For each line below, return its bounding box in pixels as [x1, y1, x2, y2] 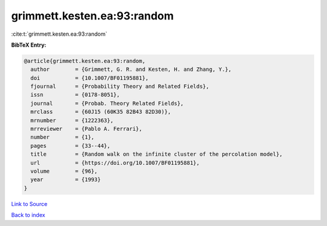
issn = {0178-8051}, [30, 91, 121, 98]
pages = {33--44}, [30, 142, 111, 149]
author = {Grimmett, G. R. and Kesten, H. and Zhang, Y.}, [30, 66, 232, 73]
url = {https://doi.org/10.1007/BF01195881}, [30, 159, 200, 166]
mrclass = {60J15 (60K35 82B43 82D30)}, [30, 108, 171, 115]
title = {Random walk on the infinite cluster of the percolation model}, [30, 151, 283, 158]
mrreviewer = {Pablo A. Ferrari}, [30, 125, 142, 133]
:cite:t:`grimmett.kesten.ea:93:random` [11, 30, 107, 38]
